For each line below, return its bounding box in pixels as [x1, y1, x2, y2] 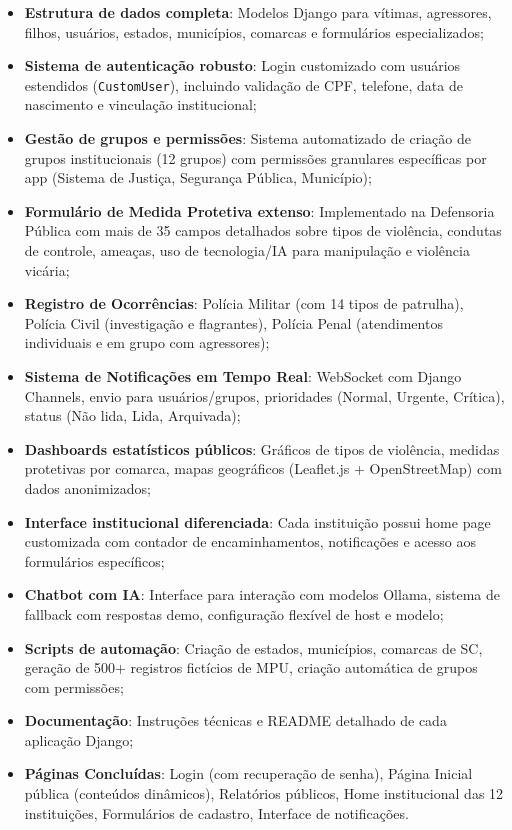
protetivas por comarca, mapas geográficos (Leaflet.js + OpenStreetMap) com [24, 458, 502, 479]
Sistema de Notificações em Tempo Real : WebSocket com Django [24, 365, 462, 386]
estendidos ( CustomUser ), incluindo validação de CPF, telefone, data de [24, 74, 463, 95]
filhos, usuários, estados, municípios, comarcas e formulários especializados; [24, 21, 484, 42]
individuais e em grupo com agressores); [24, 332, 270, 353]
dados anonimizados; [24, 477, 151, 498]
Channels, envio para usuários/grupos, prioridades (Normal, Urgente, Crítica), [24, 385, 505, 406]
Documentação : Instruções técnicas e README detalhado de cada [24, 710, 447, 731]
